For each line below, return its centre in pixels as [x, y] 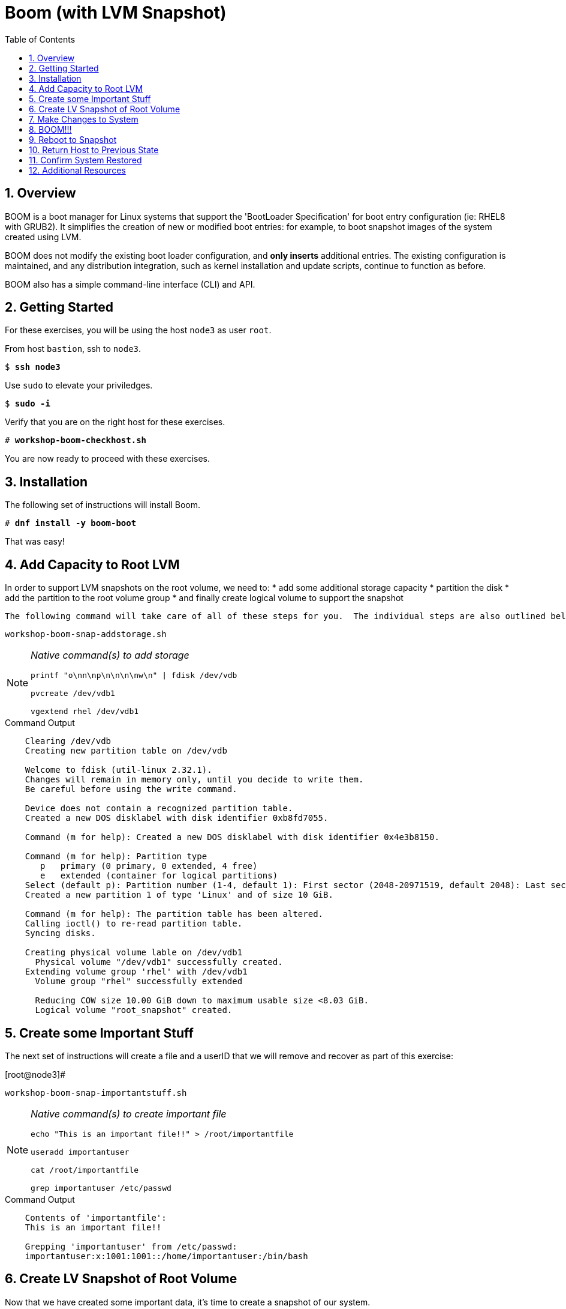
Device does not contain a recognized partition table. [159, 809]
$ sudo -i [28, 404]
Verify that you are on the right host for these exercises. [115, 422]
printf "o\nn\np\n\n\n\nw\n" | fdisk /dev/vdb [134, 676]
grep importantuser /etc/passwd [101, 1188]
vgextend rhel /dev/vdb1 [85, 712]
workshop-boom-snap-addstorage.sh [86, 634]
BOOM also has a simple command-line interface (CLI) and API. [130, 284]
